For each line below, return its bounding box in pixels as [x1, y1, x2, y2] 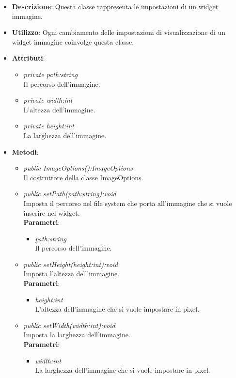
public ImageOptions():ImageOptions [23, 163, 133, 173]
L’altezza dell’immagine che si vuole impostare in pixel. [35, 304, 200, 314]
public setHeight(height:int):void [23, 259, 118, 269]
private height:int [23, 121, 74, 131]
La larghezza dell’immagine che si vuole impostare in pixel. [35, 365, 210, 375]
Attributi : [12, 53, 45, 63]
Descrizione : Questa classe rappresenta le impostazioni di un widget [12, 1, 219, 11]
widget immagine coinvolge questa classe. [12, 36, 134, 47]
